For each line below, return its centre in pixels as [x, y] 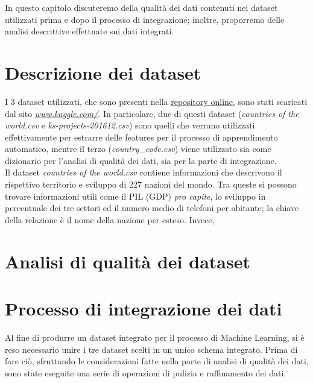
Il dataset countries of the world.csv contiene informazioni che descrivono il [144, 172]
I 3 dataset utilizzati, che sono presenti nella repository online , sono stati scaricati [156, 101]
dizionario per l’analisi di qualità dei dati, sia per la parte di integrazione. [141, 160]
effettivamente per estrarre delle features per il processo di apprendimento [141, 137]
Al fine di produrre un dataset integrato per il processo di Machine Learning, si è [155, 337]
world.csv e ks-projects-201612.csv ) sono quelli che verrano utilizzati [130, 125]
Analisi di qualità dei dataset [128, 261]
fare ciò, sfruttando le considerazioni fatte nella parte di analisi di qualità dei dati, [157, 361]
